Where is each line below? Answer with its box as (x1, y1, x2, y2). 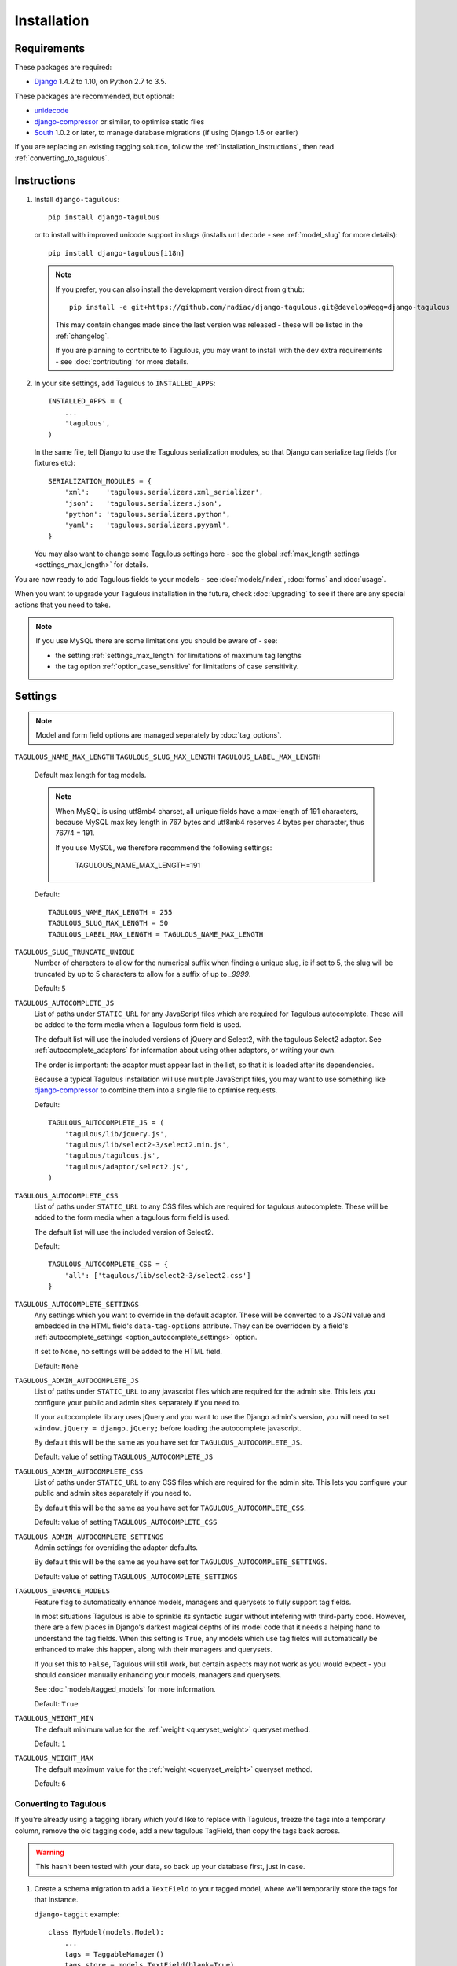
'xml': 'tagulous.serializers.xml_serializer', (64, 488, 264, 497)
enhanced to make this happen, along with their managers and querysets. (34, 1644, 272, 1655)
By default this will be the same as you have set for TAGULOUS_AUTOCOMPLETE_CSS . (34, 1503, 306, 1512)
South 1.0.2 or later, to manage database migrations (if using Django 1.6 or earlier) (34, 128, 298, 138)
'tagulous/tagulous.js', (64, 1151, 160, 1160)
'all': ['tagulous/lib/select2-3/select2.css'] (64, 1271, 251, 1279)
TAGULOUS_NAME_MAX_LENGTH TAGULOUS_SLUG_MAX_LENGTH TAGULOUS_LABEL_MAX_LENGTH (14, 753, 321, 762)
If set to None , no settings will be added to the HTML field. (34, 1347, 223, 1357)
